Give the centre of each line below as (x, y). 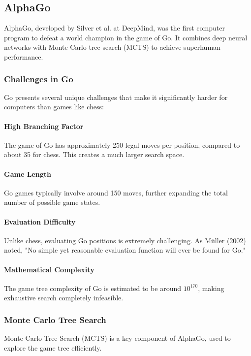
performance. (24, 56)
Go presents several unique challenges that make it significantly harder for (116, 97)
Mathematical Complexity (49, 269)
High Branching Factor (44, 126)
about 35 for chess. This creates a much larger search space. (94, 154)
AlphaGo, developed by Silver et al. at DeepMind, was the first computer (114, 28)
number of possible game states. (52, 202)
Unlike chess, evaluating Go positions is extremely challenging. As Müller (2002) (125, 240)
